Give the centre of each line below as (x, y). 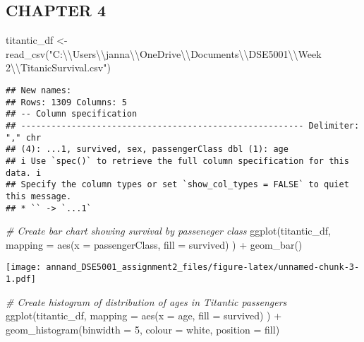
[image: (24, 267)
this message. (39, 196)
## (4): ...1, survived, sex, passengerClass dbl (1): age (147, 149)
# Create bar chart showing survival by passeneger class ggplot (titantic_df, (169, 231)
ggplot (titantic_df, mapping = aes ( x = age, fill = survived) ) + (144, 316)
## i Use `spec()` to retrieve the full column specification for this (177, 161)
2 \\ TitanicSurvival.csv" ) (58, 67)
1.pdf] (21, 279)
